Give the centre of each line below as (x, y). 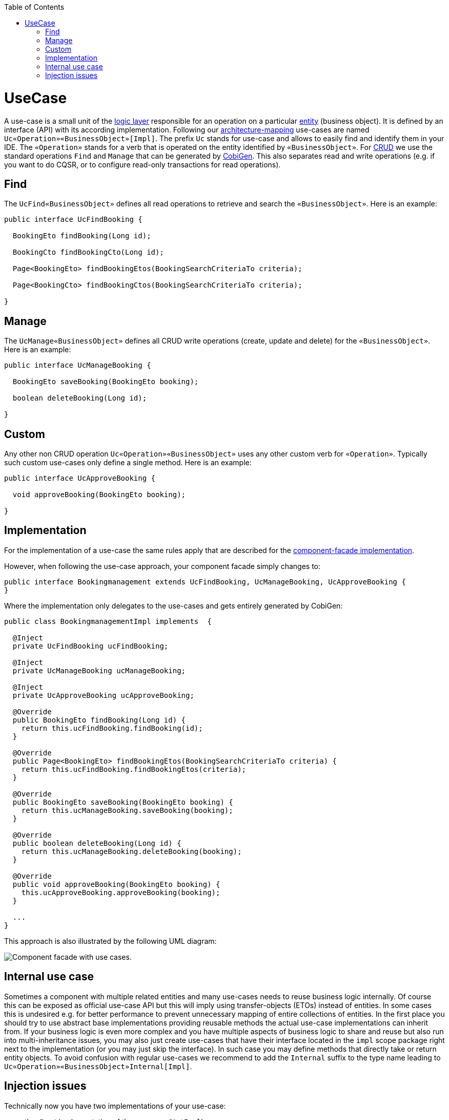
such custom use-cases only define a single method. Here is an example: (128, 463)
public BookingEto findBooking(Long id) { (99, 720)
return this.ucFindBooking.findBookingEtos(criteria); (134, 769)
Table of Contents (34, 7)
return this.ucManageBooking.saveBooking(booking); (127, 810)
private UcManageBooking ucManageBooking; (99, 670)
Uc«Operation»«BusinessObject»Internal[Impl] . (98, 1066)
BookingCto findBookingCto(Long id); (88, 252)
